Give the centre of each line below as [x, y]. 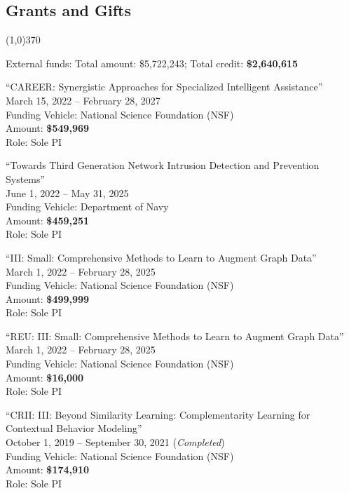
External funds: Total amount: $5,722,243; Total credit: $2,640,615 [152, 63]
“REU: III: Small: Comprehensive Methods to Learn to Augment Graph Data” [175, 336]
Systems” [26, 178]
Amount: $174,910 [48, 470]
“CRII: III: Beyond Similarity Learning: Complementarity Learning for [158, 414]
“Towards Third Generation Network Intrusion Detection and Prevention [163, 165]
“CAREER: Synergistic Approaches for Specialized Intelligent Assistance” [164, 87]
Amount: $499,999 [48, 298]
